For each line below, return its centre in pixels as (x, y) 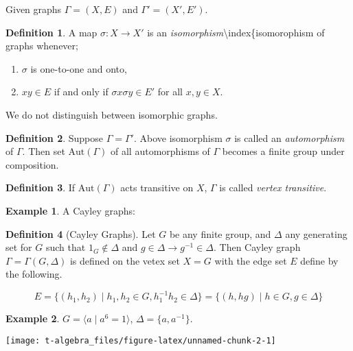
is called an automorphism (289, 137)
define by (319, 260)
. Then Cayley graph (257, 247)
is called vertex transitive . (273, 187)
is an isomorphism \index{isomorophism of (236, 32)
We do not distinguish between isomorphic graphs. (112, 114)
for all (170, 92)
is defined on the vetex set (125, 260)
